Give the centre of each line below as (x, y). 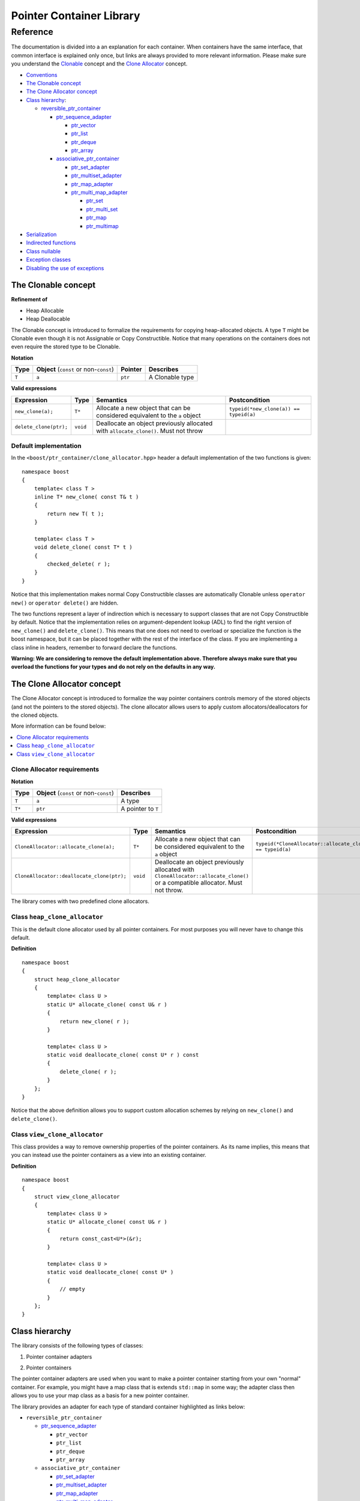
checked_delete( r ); (79, 564)
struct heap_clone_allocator (77, 979)
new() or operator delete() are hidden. (65, 603)
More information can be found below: (58, 726)
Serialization (41, 234)
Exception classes (49, 260)
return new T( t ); (76, 514)
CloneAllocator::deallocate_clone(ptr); (71, 876)
